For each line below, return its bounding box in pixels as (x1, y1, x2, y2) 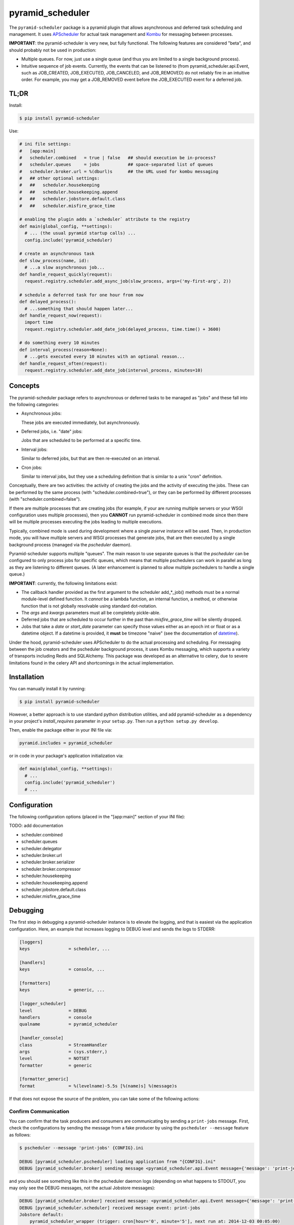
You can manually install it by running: (9, 686, 86, 691)
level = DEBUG (19, 1007, 87, 1013)
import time (24, 319, 53, 325)
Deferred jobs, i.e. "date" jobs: (21, 429, 83, 435)
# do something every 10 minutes (19, 340, 100, 345)
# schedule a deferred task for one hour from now (19, 292, 144, 297)
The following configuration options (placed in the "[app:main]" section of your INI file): (9, 814, 186, 820)
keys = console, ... (19, 967, 105, 972)
